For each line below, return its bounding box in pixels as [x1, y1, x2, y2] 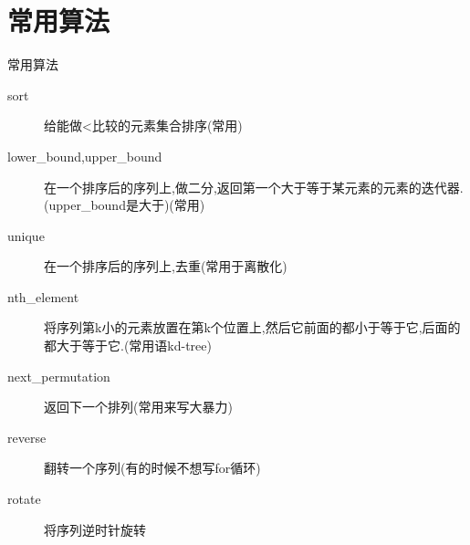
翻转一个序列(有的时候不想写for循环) [44, 458, 261, 477]
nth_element [7, 287, 79, 306]
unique [7, 225, 45, 245]
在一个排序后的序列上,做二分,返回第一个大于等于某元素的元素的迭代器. [44, 177, 464, 196]
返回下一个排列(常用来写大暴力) [44, 397, 233, 416]
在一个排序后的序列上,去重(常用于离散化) [44, 257, 287, 276]
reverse [7, 427, 47, 446]
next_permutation [7, 366, 110, 385]
